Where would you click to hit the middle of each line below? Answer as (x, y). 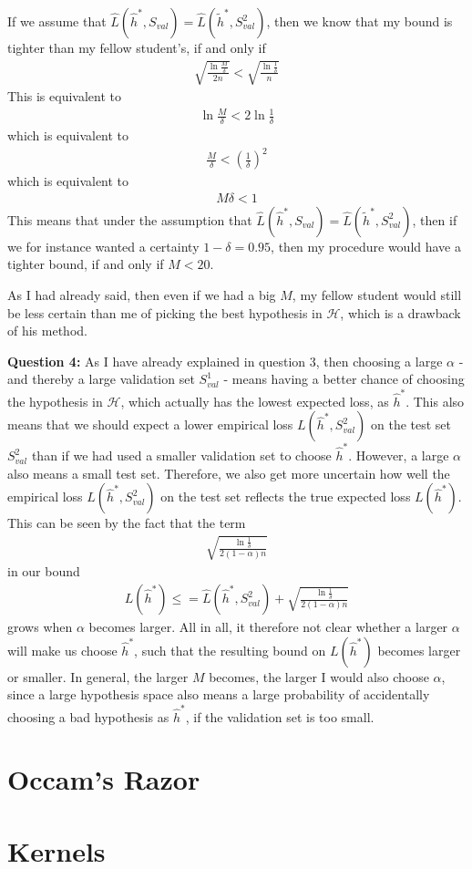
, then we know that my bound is (359, 21)
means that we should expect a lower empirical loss (150, 424)
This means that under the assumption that (130, 219)
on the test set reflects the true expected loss (286, 497)
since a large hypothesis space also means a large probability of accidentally (219, 694)
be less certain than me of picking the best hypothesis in (165, 312)
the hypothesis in (55, 401)
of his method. (47, 331)
